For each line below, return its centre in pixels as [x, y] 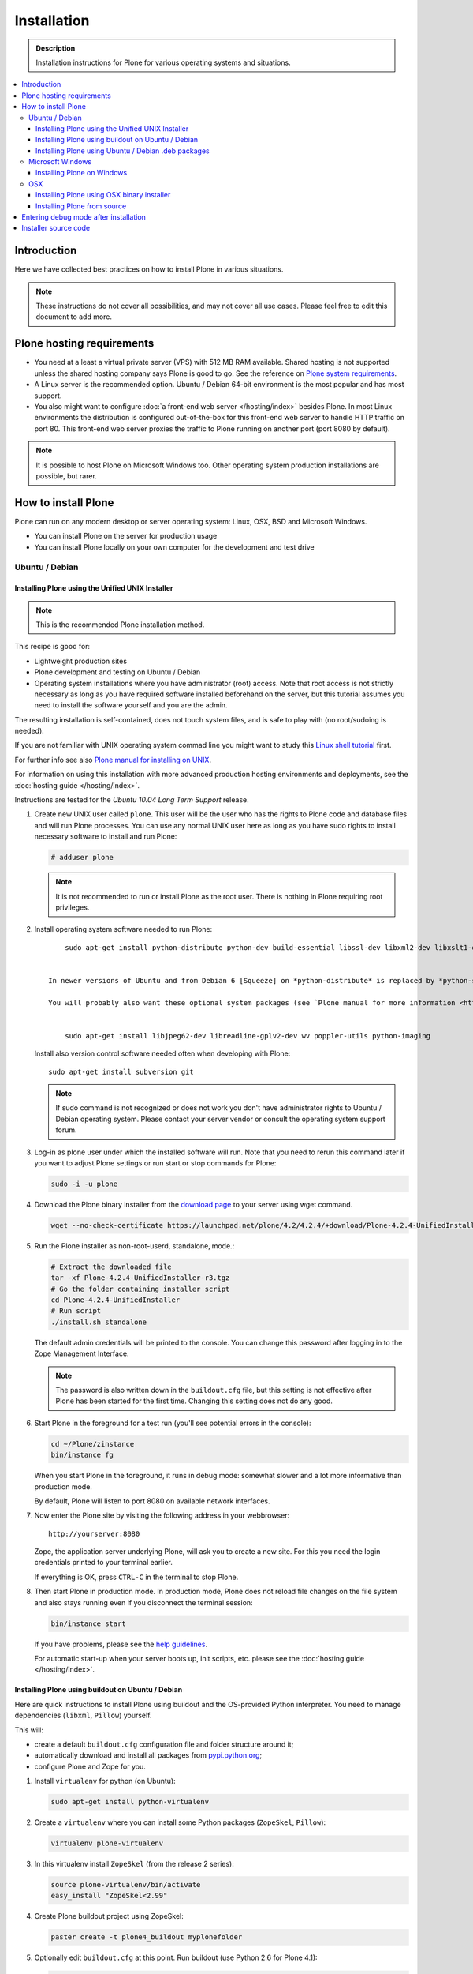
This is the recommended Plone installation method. [120, 625]
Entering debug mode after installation [84, 217]
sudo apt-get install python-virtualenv [130, 1802]
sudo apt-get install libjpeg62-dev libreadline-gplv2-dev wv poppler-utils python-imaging [248, 1036]
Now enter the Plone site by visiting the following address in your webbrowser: [162, 1515]
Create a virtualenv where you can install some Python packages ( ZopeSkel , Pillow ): [180, 1822]
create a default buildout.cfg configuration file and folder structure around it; [164, 1744]
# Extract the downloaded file [112, 1267]
